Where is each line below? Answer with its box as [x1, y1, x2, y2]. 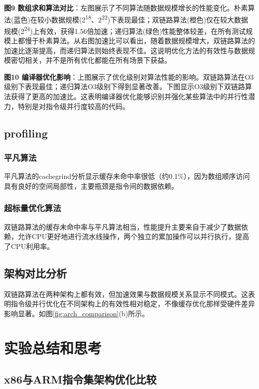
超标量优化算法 [4, 202, 61, 214]
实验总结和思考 [4, 337, 102, 358]
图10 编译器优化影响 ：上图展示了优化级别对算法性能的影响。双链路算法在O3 [4, 71, 254, 82]
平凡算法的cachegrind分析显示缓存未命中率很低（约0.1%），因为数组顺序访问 [4, 171, 250, 181]
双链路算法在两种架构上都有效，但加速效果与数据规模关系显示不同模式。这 [4, 288, 248, 299]
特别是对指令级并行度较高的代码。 [17, 101, 129, 111]
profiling [4, 125, 48, 140]
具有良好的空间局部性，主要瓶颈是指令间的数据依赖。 [4, 180, 178, 191]
